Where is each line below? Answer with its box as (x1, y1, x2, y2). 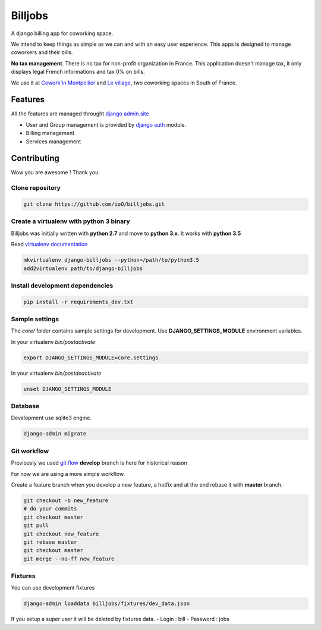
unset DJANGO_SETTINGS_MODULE (23, 385, 112, 392)
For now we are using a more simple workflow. (11, 470, 125, 477)
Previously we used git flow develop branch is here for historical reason (11, 459, 187, 466)
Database (11, 402, 40, 410)
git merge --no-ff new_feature (23, 555, 115, 562)
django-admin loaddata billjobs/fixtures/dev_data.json (23, 600, 190, 607)
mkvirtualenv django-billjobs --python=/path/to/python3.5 (23, 256, 199, 264)
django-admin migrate (23, 430, 87, 437)
